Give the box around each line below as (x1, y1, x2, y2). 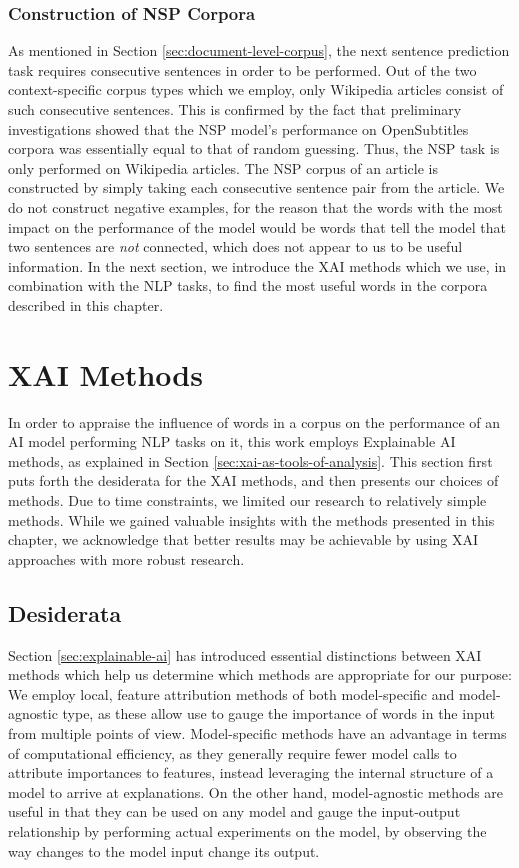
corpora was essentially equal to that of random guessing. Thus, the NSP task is (8, 138, 500, 159)
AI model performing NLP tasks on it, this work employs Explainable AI (8, 431, 456, 452)
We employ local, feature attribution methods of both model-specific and (8, 683, 455, 704)
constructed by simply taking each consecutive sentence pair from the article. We (8, 177, 505, 198)
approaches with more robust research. (8, 548, 245, 569)
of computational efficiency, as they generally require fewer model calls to (8, 742, 457, 763)
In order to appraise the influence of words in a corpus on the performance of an (8, 411, 501, 432)
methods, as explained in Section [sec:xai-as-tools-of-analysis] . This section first (8, 450, 493, 471)
